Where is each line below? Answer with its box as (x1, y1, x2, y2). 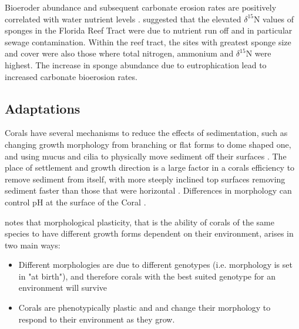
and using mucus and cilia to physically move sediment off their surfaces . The (5, 149, 287, 162)
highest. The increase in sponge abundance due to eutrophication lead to (5, 58, 267, 71)
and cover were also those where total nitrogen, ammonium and (5, 47, 234, 59)
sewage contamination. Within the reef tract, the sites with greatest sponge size (5, 35, 291, 48)
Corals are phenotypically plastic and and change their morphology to (18, 301, 271, 314)
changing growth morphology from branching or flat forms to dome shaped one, (5, 138, 291, 150)
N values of (253, 12, 294, 25)
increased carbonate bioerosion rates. (5, 70, 137, 82)
